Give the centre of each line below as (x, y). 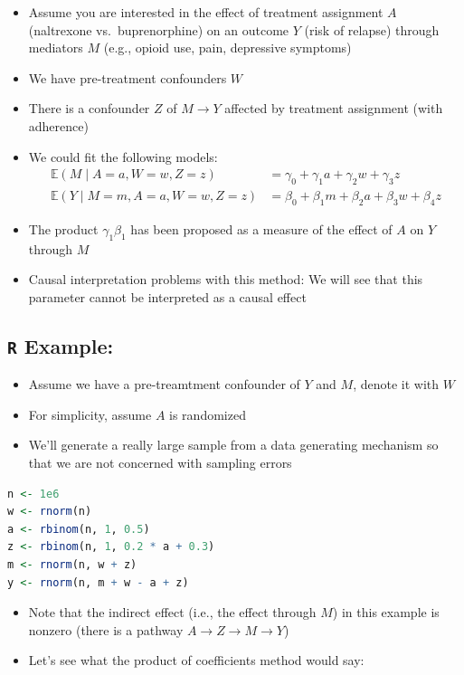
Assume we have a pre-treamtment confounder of (164, 384)
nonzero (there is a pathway (106, 629)
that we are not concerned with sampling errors (160, 462)
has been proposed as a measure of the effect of (261, 228)
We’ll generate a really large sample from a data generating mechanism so (233, 445)
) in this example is (386, 612)
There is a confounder (89, 108)
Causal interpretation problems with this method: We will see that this (226, 279)
